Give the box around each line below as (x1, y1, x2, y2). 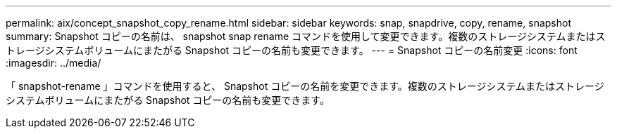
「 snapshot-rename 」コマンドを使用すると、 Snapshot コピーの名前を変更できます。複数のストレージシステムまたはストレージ (6, 80, 604, 92)
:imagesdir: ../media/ (6, 57, 101, 69)
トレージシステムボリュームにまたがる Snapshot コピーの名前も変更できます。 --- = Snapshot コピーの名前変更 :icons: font (6, 44, 578, 56)
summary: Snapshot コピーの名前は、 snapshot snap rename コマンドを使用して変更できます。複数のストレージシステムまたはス (6, 30, 606, 42)
